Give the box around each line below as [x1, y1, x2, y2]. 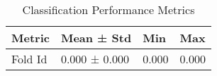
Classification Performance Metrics [22, 1, 195, 18]
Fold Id [11, 51, 48, 67]
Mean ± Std [60, 30, 132, 46]
